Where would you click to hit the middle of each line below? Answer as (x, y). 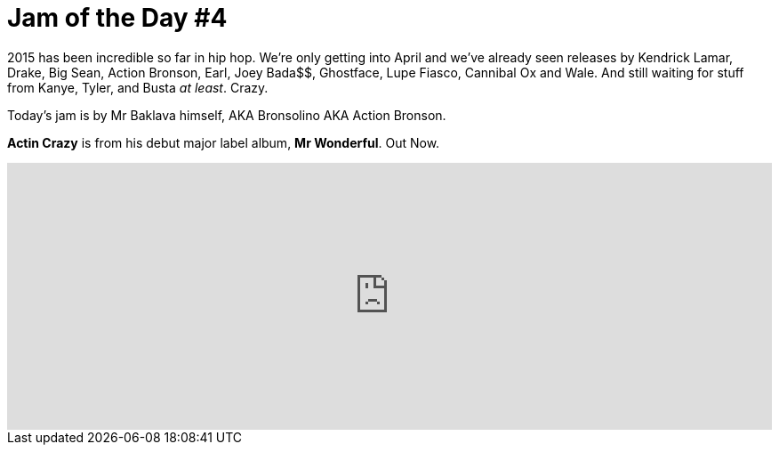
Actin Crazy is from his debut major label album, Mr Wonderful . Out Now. (224, 142)
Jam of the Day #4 (117, 18)
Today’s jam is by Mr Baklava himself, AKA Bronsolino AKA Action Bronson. (227, 115)
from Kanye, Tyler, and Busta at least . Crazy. (138, 87)
